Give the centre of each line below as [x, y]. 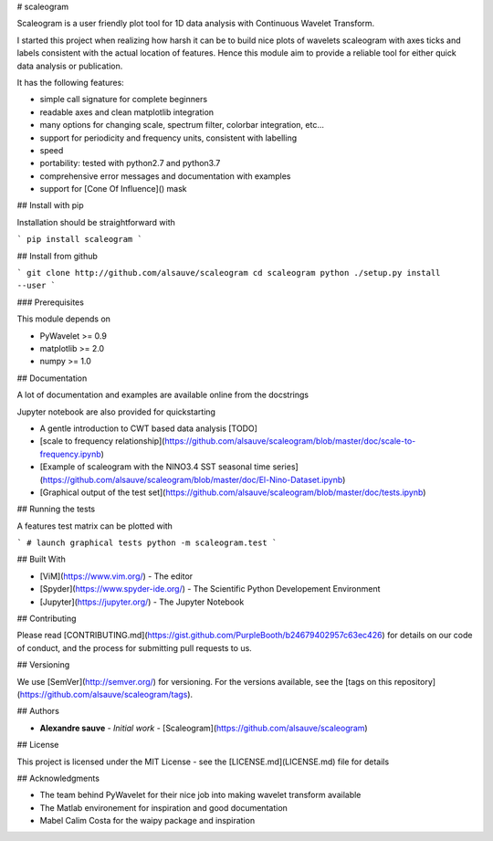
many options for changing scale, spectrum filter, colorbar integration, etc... [182, 125]
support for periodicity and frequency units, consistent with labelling [168, 138]
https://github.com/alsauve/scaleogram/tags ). [106, 694]
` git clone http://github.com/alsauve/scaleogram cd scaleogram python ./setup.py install [229, 273]
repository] [415, 681]
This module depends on [64, 319]
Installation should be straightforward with [96, 222]
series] [285, 467]
